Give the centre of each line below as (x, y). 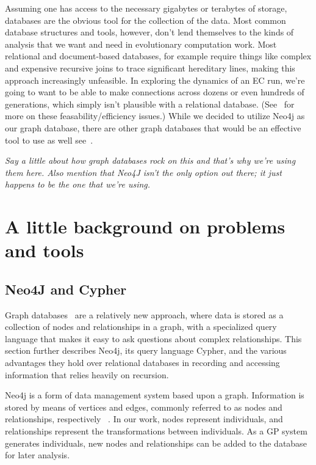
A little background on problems (145, 226)
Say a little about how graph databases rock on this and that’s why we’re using (150, 160)
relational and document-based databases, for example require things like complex (158, 56)
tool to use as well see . (49, 140)
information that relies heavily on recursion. (87, 374)
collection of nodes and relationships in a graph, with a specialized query (141, 327)
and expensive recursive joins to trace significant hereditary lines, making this (150, 68)
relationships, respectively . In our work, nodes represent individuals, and (144, 419)
